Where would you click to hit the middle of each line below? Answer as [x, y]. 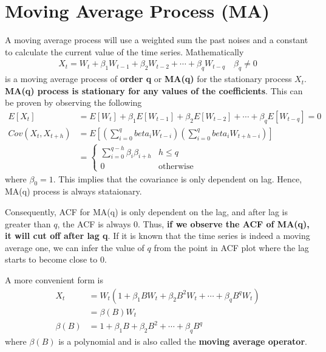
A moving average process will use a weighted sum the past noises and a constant [157, 40]
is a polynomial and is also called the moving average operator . [183, 341]
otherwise [176, 167]
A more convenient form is [54, 280]
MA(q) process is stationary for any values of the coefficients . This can [154, 90]
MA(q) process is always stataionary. [73, 191]
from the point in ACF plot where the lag [231, 247]
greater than [28, 223]
